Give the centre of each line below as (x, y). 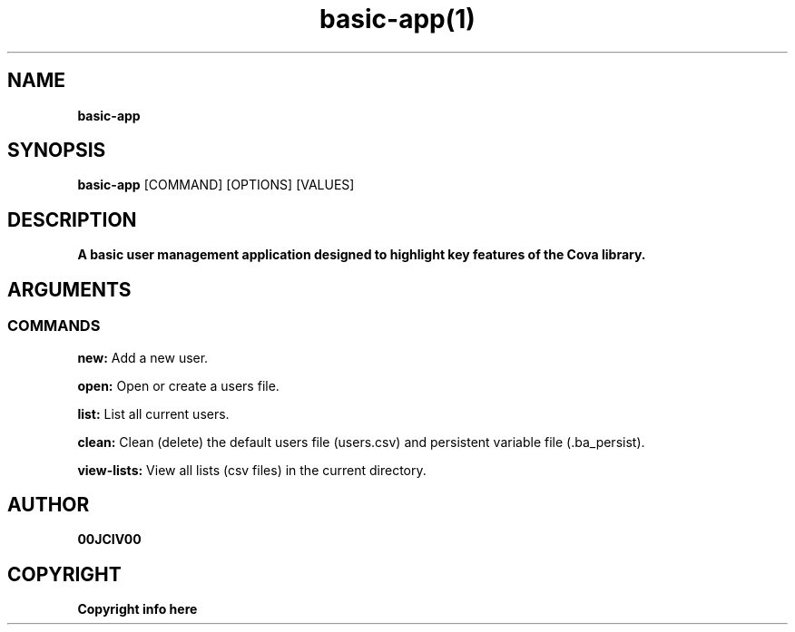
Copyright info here (137, 609)
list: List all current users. (153, 413)
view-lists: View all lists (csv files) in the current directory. (252, 470)
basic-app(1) (397, 19)
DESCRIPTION (72, 219)
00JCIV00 (109, 540)
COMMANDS (54, 326)
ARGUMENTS (69, 289)
